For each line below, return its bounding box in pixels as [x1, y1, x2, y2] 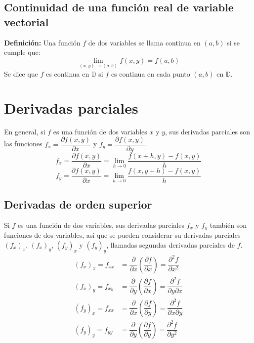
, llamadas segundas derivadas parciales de [106, 239, 235, 250]
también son [210, 219, 247, 230]
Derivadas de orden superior [4, 196, 152, 212]
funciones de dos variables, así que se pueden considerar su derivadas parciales [4, 230, 241, 240]
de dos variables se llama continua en [88, 37, 201, 47]
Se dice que [4, 69, 38, 79]
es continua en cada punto [111, 69, 190, 79]
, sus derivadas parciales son [165, 126, 251, 136]
